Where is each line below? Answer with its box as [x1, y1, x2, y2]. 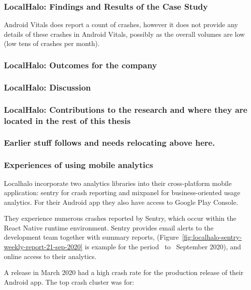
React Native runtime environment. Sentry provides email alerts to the [4, 222, 214, 232]
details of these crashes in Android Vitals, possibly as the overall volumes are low [4, 29, 245, 39]
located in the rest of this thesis [4, 114, 131, 126]
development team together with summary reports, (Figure [4, 232, 179, 242]
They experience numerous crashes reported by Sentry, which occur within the [4, 213, 236, 223]
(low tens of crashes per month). [4, 38, 100, 48]
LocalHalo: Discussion [4, 81, 91, 93]
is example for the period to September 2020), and [85, 242, 241, 252]
